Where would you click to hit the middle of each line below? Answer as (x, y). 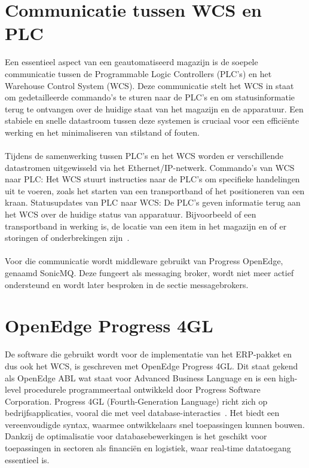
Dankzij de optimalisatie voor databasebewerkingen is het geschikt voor (136, 436)
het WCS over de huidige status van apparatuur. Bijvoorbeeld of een (131, 214)
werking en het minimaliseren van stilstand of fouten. (102, 132)
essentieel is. (27, 459)
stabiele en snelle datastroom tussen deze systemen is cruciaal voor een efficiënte (152, 120)
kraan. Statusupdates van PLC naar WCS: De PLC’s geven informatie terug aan (153, 202)
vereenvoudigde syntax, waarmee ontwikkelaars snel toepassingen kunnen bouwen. (155, 424)
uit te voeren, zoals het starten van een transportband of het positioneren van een (155, 190)
